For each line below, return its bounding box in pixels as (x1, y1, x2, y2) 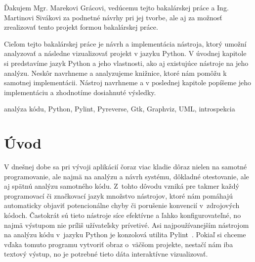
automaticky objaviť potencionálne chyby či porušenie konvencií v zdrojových (4, 200, 240, 210)
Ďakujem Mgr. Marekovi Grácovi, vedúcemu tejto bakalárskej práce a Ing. (4, 2, 229, 12)
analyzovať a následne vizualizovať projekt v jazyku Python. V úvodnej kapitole (4, 48, 247, 58)
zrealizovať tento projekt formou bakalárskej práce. (4, 22, 158, 32)
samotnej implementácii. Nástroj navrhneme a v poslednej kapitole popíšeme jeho (4, 77, 252, 88)
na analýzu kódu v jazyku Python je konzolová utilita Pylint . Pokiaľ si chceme (4, 229, 246, 240)
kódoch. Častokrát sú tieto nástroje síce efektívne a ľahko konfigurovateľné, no (4, 210, 241, 220)
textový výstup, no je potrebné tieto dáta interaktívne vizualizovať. (4, 249, 208, 259)
